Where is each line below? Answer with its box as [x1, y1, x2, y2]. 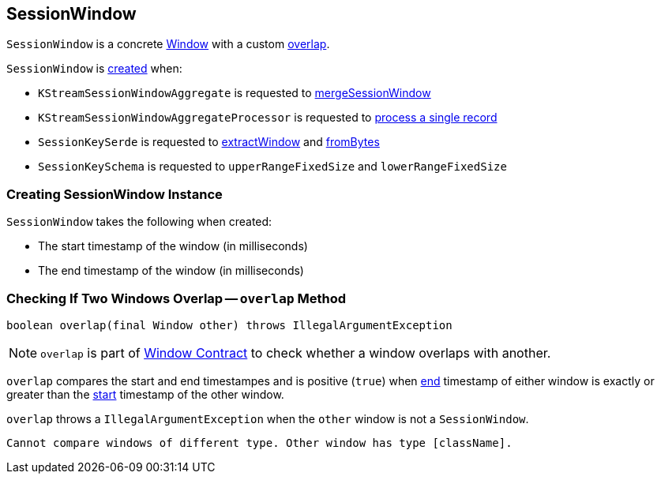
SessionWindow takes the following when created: [6, 215, 272, 229]
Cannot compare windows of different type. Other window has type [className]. [6, 436, 513, 449]
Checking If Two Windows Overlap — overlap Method [6, 290, 347, 306]
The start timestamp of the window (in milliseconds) [38, 239, 308, 253]
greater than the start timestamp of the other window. [6, 387, 284, 401]
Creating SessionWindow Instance [6, 186, 223, 202]
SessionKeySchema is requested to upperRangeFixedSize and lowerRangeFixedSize [38, 159, 507, 174]
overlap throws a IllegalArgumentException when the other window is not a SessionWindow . [6, 411, 529, 426]
